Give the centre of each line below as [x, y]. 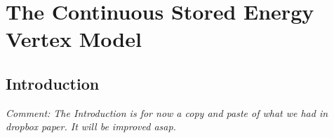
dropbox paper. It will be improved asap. [91, 126]
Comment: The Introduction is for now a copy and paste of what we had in [167, 112]
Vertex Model [74, 39]
